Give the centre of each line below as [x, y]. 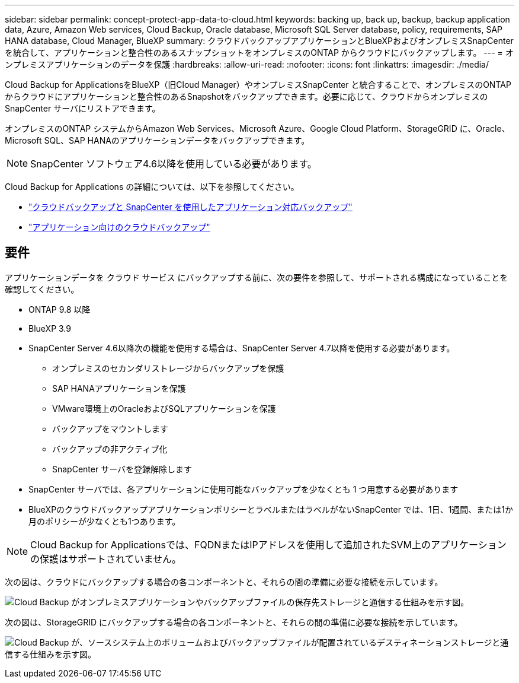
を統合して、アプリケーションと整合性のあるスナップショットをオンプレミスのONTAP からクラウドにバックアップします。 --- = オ [259, 53]
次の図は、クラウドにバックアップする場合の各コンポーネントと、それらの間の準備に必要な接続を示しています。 [224, 582]
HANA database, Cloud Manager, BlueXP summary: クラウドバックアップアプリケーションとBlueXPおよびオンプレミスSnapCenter [259, 41]
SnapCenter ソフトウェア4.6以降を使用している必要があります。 [174, 164]
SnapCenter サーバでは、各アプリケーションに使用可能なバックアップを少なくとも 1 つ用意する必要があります [244, 489]
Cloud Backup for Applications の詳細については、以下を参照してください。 [152, 187]
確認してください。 [42, 289]
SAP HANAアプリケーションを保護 [119, 388]
